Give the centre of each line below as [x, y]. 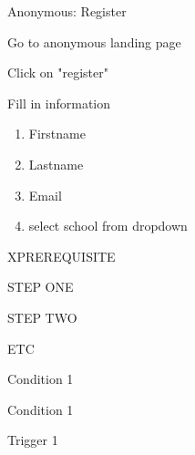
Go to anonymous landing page [94, 41]
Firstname [57, 134]
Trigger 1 [33, 440]
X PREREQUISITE [62, 256]
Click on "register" [58, 72]
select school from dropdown [108, 226]
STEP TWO [42, 317]
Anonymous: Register [67, 11]
